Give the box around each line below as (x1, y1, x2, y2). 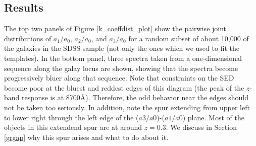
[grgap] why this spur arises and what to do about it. (4, 131, 169, 142)
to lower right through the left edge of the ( (4, 112, 139, 122)
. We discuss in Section (166, 122, 237, 132)
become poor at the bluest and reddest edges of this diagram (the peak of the (4, 82, 244, 93)
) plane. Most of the (182, 112, 244, 122)
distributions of (4, 33, 52, 43)
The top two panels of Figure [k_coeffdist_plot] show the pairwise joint (4, 23, 227, 34)
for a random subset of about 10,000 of (128, 33, 249, 43)
